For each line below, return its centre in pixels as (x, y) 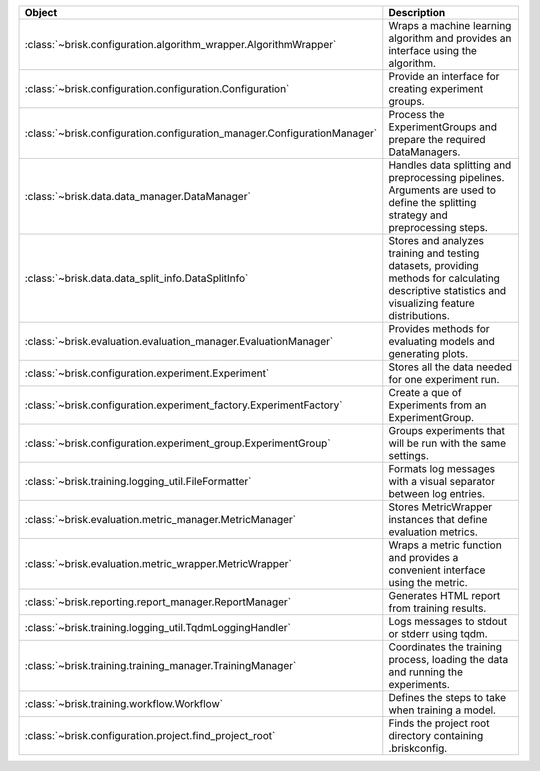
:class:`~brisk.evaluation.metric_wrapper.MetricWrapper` (158, 563)
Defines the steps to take (447, 697)
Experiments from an (437, 405)
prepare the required (437, 139)
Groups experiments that (446, 430)
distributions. (419, 315)
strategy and (418, 215)
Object (41, 12)
